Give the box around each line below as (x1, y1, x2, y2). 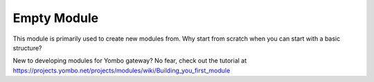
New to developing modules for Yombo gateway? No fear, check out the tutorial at (12, 57, 247, 65)
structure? (12, 43, 42, 52)
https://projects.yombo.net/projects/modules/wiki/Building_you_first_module (12, 66, 231, 74)
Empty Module (12, 10, 99, 25)
